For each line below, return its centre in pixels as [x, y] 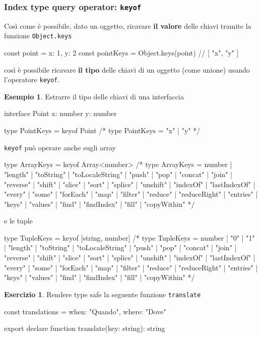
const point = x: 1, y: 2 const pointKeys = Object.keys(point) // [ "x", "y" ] [121, 53]
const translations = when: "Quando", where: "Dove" [85, 311]
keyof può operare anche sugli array [60, 147]
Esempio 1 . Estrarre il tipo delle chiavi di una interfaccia [94, 96]
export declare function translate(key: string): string [85, 328]
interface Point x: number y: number [60, 113]
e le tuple [18, 221]
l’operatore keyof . [32, 79]
